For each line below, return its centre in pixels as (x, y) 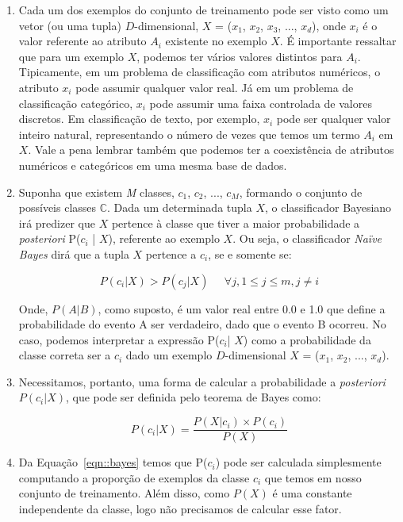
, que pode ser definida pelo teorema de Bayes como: (194, 397)
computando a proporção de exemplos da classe (134, 477)
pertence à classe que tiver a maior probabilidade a (236, 223)
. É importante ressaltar (338, 41)
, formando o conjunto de (301, 192)
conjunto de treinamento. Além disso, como (124, 493)
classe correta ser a (65, 355)
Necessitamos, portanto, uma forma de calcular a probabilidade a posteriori (202, 381)
